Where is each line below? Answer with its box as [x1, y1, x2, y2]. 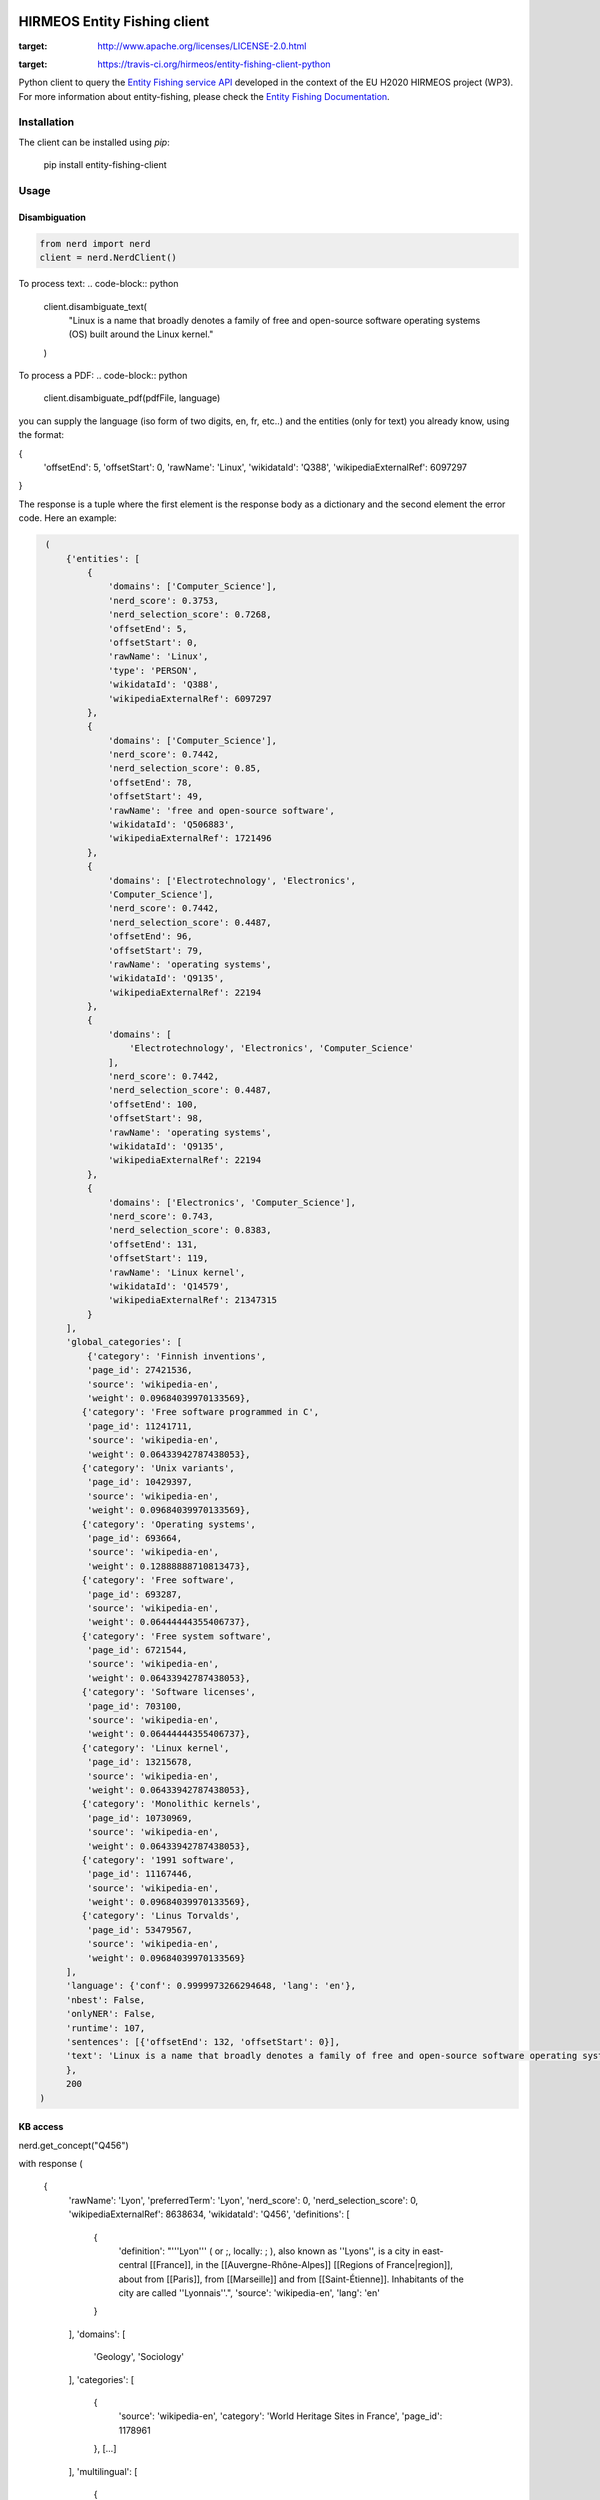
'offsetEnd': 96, [108, 931, 194, 942]
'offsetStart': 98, [108, 1113, 204, 1124]
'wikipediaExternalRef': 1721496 [108, 833, 272, 844]
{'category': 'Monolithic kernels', [81, 1798, 262, 1810]
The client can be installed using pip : [18, 136, 170, 148]
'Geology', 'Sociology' [93, 2351, 185, 2363]
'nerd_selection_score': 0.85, [108, 763, 262, 774]
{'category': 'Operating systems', [81, 1518, 257, 1530]
